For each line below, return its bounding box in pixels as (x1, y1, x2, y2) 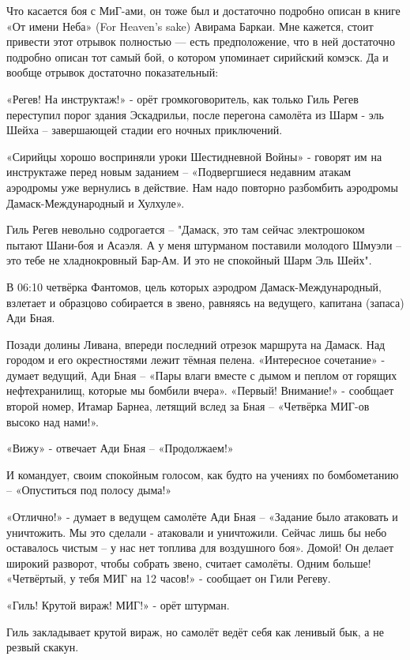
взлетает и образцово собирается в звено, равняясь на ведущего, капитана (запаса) (6, 294, 404, 310)
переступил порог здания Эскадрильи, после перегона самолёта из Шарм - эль (6, 106, 384, 122)
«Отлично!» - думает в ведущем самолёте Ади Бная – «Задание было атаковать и (6, 508, 398, 525)
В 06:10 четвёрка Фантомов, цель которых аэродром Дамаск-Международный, (6, 278, 382, 294)
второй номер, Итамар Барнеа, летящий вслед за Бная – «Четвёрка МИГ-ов (6, 398, 370, 414)
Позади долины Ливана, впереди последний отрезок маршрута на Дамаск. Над (6, 336, 386, 352)
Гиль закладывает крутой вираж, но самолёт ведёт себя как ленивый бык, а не (6, 623, 384, 639)
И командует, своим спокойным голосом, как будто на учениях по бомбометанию (6, 466, 399, 482)
